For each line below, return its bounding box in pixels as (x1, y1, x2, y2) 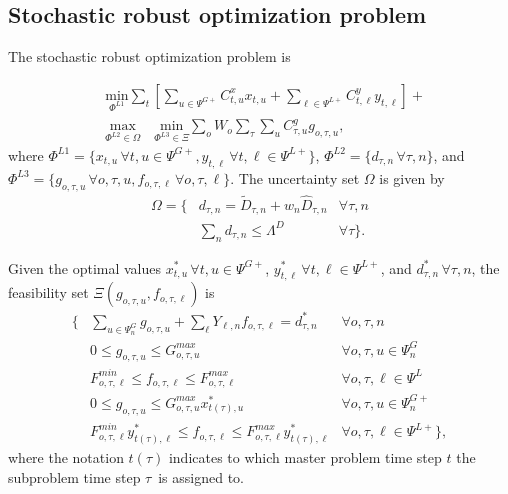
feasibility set (8, 282, 89, 303)
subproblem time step (8, 466, 141, 487)
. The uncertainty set (230, 167, 360, 188)
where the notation (8, 447, 124, 468)
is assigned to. (158, 466, 244, 487)
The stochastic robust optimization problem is (8, 46, 291, 67)
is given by (379, 167, 445, 188)
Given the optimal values (8, 257, 162, 278)
